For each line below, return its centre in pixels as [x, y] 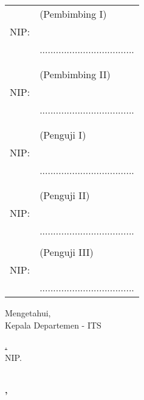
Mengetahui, [28, 313]
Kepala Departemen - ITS [53, 325]
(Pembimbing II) [75, 74]
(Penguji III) [67, 252]
